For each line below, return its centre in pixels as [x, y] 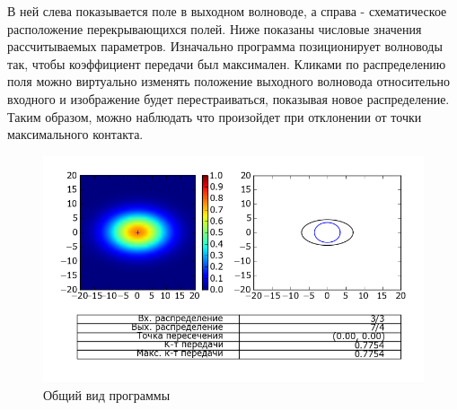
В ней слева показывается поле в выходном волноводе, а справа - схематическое [227, 11]
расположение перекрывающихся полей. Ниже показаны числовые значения [215, 28]
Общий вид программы [107, 394]
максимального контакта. [75, 134]
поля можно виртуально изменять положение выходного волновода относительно [229, 81]
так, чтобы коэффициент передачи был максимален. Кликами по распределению [227, 63]
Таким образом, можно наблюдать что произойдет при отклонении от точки [215, 116]
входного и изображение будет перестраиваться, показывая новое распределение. [228, 98]
